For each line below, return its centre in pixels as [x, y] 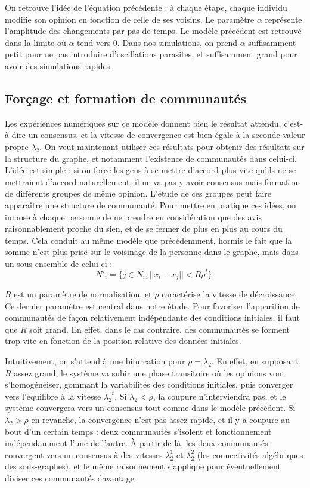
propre [17, 146]
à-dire [15, 135]
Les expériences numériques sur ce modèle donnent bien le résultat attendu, [143, 123]
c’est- [294, 123]
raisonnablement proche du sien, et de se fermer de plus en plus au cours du [144, 228]
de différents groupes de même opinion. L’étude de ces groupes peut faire [138, 193]
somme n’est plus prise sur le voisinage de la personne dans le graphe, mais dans [152, 252]
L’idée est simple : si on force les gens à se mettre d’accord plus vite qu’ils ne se [151, 170]
